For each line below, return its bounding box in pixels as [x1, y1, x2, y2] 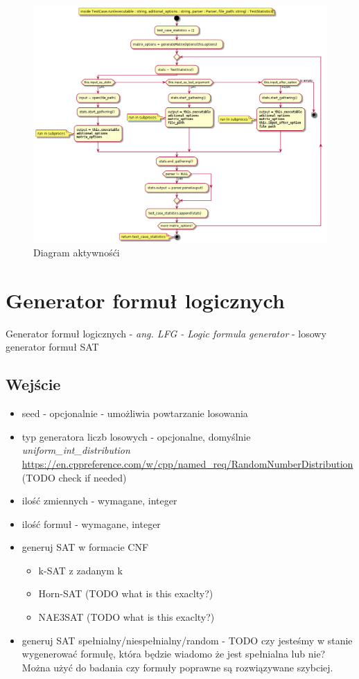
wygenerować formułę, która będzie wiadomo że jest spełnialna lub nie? [21, 646, 326, 661]
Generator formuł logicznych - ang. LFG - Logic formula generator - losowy [6, 326, 326, 340]
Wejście [6, 373, 61, 395]
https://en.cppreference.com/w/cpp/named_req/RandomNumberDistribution [21, 456, 353, 470]
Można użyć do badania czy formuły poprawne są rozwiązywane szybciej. [21, 660, 333, 674]
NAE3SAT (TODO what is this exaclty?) [38, 610, 215, 624]
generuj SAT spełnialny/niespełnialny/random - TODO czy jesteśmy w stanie [21, 633, 353, 647]
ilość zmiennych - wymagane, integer [21, 493, 177, 508]
